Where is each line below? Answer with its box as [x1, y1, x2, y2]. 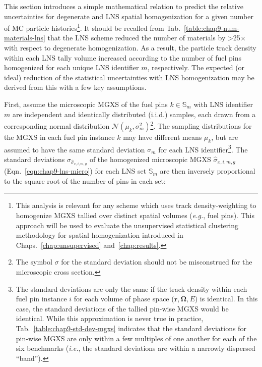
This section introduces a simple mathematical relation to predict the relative [4, 1, 243, 11]
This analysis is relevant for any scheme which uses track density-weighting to [16, 200, 256, 211]
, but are [211, 131, 238, 142]
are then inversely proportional [160, 166, 255, 176]
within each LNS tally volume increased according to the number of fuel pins [4, 52, 242, 63]
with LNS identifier [193, 99, 253, 109]
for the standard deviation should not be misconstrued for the [61, 256, 252, 267]
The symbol [16, 256, 52, 267]
